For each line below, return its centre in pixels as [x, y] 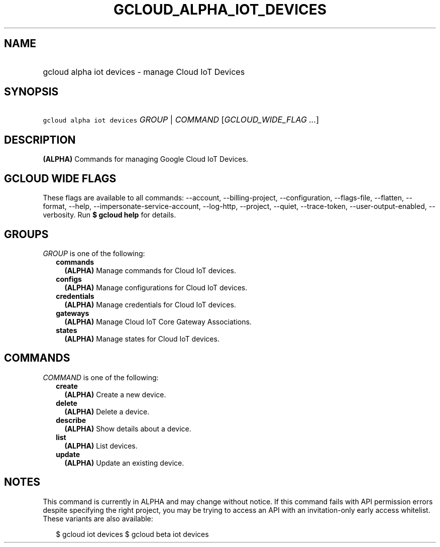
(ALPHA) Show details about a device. [128, 428]
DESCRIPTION [40, 140]
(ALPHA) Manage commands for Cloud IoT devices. [150, 270]
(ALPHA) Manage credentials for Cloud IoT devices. [150, 304]
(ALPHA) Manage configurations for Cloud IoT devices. [156, 287]
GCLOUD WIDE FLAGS [60, 178]
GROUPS [26, 234]
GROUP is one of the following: [94, 253]
